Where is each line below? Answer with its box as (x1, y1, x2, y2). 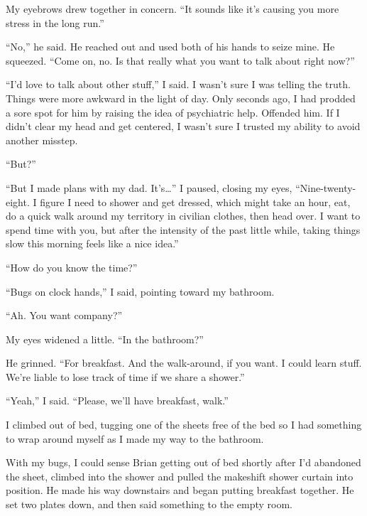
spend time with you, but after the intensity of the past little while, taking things (6, 222, 361, 237)
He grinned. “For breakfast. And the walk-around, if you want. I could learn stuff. (6, 355, 362, 370)
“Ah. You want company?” (6, 308, 123, 323)
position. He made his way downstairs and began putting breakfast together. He (6, 483, 354, 498)
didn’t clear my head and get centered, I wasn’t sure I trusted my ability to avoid (6, 119, 361, 134)
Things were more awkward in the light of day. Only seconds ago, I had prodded (6, 90, 356, 105)
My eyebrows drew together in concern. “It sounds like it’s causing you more (6, 1, 339, 16)
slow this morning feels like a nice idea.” (6, 236, 179, 251)
